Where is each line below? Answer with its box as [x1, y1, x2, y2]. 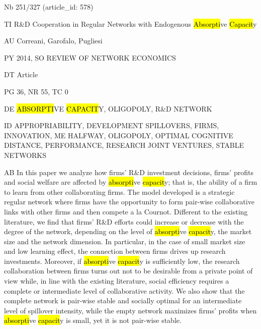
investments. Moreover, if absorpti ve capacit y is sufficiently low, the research [4, 255, 240, 266]
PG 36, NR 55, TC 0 [4, 86, 68, 96]
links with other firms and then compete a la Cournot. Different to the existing [4, 206, 248, 216]
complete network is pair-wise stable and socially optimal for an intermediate [4, 295, 242, 306]
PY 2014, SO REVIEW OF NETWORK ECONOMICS [4, 52, 176, 63]
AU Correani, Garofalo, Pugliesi [4, 35, 103, 46]
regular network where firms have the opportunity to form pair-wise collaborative [4, 196, 254, 207]
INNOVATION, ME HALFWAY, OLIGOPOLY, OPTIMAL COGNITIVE [4, 130, 233, 140]
